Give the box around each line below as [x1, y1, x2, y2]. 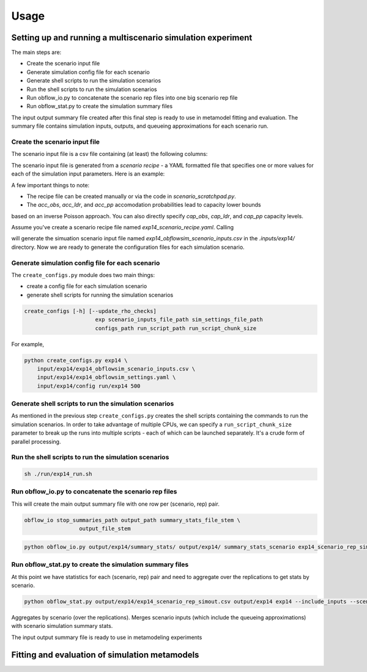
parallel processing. [11, 438, 61, 445]
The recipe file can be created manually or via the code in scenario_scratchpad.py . [26, 193, 237, 200]
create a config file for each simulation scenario [26, 282, 147, 290]
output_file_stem [78, 525, 131, 532]
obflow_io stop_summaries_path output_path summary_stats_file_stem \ [24, 517, 241, 523]
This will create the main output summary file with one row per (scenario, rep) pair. [11, 500, 220, 508]
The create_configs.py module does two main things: [11, 271, 155, 278]
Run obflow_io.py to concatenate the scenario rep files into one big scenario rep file [26, 94, 238, 102]
